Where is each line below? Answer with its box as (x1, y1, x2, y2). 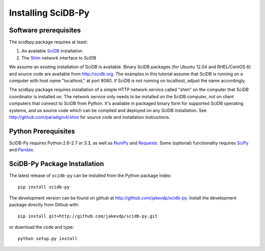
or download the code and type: (9, 224, 74, 230)
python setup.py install (18, 236, 78, 241)
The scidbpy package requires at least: (9, 39, 88, 45)
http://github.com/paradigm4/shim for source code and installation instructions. (9, 114, 170, 120)
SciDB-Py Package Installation (9, 160, 104, 168)
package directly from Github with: (9, 202, 79, 208)
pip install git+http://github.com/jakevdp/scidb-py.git (18, 213, 158, 219)
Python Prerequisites (9, 127, 76, 135)
